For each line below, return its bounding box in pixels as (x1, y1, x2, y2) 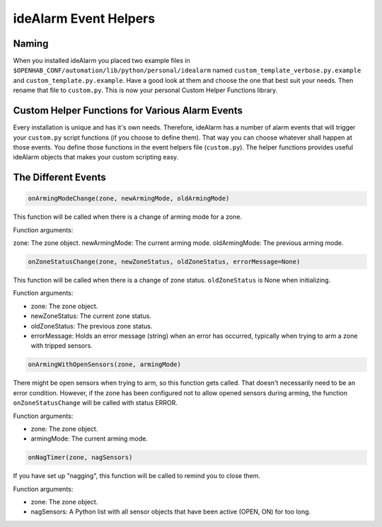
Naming (13, 38, 49, 50)
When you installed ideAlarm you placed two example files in (13, 57, 190, 65)
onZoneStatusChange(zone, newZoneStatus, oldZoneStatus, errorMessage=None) (28, 258, 301, 266)
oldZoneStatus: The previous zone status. (30, 322, 153, 330)
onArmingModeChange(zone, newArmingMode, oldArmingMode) (28, 195, 230, 203)
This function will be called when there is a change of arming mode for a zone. (13, 212, 243, 221)
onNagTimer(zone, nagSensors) (28, 453, 133, 462)
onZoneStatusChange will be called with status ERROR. (13, 399, 178, 407)
